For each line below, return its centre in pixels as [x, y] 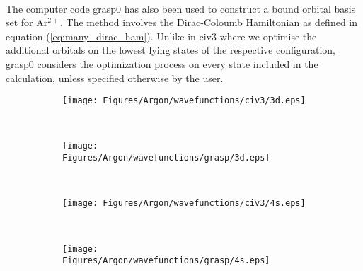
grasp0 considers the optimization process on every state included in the [162, 63]
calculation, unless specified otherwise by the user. [115, 77]
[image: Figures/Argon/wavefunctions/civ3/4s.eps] [184, 203]
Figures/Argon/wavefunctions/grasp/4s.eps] [166, 261]
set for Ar [27, 22]
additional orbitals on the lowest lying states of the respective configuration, [171, 50]
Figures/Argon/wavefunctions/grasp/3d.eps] [166, 158]
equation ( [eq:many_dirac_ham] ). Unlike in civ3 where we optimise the [161, 36]
